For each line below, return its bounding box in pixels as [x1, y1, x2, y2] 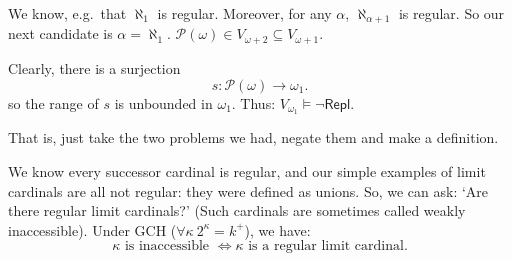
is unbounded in [114, 92, 213, 113]
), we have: [244, 219, 311, 240]
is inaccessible [124, 239, 210, 254]
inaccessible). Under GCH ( [8, 219, 177, 240]
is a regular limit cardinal [248, 239, 404, 254]
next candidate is [8, 23, 113, 44]
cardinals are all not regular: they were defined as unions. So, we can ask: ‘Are [8, 180, 489, 201]
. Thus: [231, 92, 276, 113]
